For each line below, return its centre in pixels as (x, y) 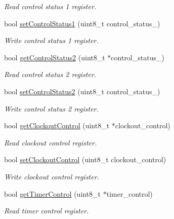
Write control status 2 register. (51, 108)
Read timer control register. (47, 211)
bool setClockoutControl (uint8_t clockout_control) (85, 159)
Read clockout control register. (51, 142)
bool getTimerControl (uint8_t (53, 193)
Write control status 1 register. (51, 40)
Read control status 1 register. (50, 6)
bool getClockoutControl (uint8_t (57, 125)
